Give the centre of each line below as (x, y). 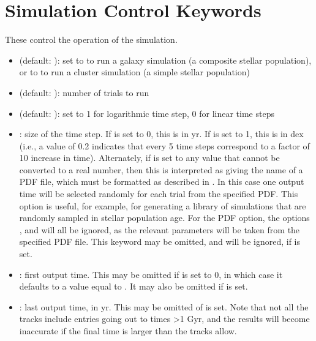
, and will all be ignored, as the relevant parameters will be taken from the (160, 229)
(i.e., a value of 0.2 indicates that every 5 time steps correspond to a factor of (164, 145)
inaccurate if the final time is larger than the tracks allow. (128, 331)
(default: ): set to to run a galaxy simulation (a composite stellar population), (165, 60)
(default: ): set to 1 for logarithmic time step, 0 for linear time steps (147, 113)
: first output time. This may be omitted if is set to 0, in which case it (151, 274)
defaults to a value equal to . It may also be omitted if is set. (134, 286)
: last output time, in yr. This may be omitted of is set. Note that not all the (164, 306)
